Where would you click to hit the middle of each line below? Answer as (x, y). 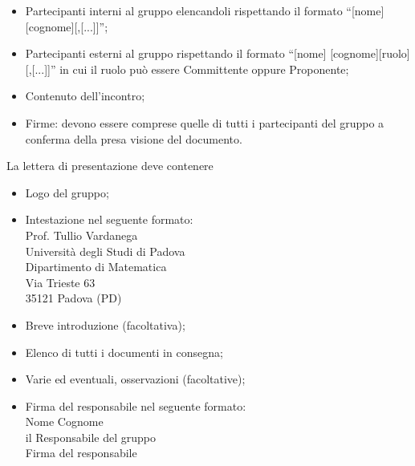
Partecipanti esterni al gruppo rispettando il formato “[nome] (176, 53)
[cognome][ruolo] (370, 53)
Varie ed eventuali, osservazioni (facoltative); (135, 379)
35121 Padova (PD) (73, 298)
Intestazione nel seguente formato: (109, 219)
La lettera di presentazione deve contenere (110, 166)
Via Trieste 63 (60, 282)
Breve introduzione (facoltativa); (105, 324)
